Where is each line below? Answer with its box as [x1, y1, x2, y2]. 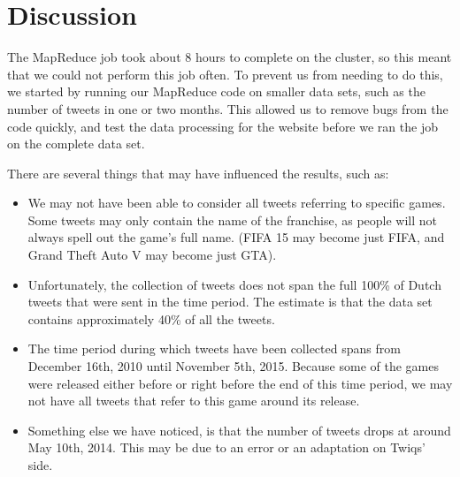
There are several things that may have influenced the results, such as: [7, 163, 389, 182]
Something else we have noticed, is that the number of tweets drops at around [27, 420, 451, 439]
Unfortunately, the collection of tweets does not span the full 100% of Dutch [27, 275, 441, 293]
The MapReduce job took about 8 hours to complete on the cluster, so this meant [7, 48, 452, 66]
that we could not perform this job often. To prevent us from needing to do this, [7, 64, 443, 83]
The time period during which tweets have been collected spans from [27, 339, 401, 358]
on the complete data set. [7, 134, 145, 153]
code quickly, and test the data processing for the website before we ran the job [7, 117, 438, 135]
